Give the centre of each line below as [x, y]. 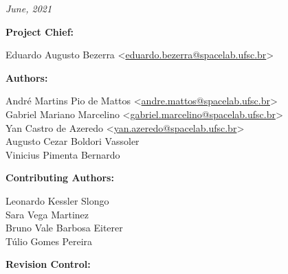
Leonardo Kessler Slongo [57, 200]
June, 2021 [29, 8]
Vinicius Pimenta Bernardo [63, 154]
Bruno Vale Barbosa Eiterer [64, 228]
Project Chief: [40, 31]
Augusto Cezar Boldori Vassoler [73, 141]
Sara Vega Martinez [47, 214]
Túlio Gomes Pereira [49, 241]
